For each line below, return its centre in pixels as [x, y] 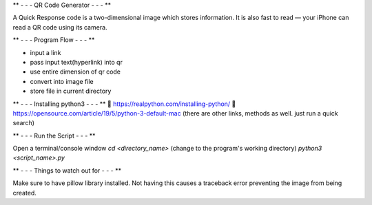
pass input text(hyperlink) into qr [76, 62]
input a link [45, 52]
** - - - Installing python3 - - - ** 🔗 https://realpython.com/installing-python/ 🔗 [124, 104]
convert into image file [62, 81]
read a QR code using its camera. [60, 27]
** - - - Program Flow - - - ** [54, 40]
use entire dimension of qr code [75, 72]
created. [25, 193]
